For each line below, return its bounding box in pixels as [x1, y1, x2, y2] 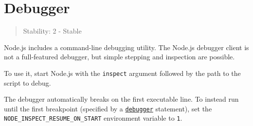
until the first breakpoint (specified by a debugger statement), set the [4, 103, 212, 113]
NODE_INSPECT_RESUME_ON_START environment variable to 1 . [4, 113, 182, 123]
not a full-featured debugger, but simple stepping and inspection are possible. [4, 52, 235, 62]
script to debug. [4, 77, 51, 88]
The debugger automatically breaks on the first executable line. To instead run [4, 94, 239, 104]
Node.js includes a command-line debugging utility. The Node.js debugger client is [4, 42, 249, 52]
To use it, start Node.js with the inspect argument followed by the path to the [4, 68, 241, 78]
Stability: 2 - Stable [23, 26, 82, 36]
